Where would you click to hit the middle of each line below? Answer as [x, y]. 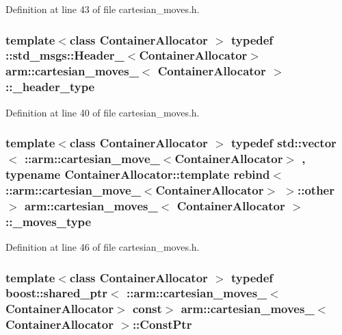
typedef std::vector [284, 143]
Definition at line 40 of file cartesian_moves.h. [103, 112]
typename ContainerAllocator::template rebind [138, 174]
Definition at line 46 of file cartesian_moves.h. [103, 247]
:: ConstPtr [162, 324]
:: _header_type [50, 87]
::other [316, 189]
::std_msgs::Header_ [65, 55]
